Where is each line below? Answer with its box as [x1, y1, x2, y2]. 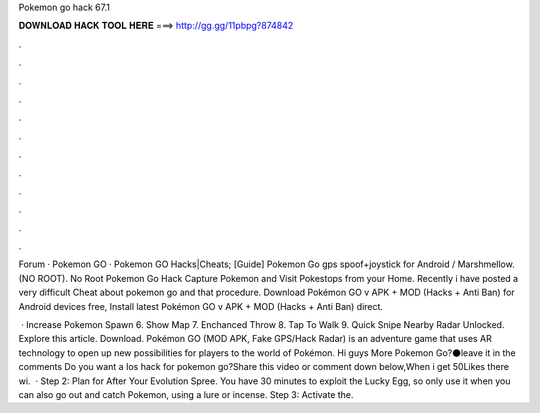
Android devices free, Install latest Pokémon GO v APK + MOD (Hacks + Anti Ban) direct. [18, 300, 384, 312]
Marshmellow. [457, 258, 515, 270]
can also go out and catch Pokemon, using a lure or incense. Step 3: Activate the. [18, 388, 354, 400]
